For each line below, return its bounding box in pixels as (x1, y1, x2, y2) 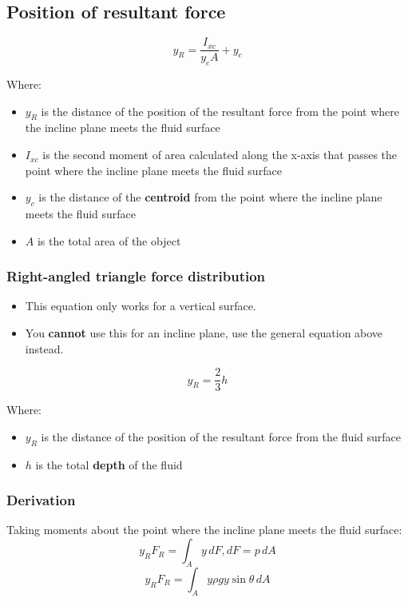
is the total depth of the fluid (35, 456, 183, 472)
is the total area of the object (37, 232, 181, 249)
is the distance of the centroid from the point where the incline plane (38, 189, 382, 205)
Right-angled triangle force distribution (6, 266, 266, 286)
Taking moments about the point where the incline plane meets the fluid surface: (6, 521, 402, 538)
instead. (25, 340, 64, 357)
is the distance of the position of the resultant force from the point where (41, 102, 400, 119)
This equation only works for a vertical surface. (25, 297, 256, 314)
